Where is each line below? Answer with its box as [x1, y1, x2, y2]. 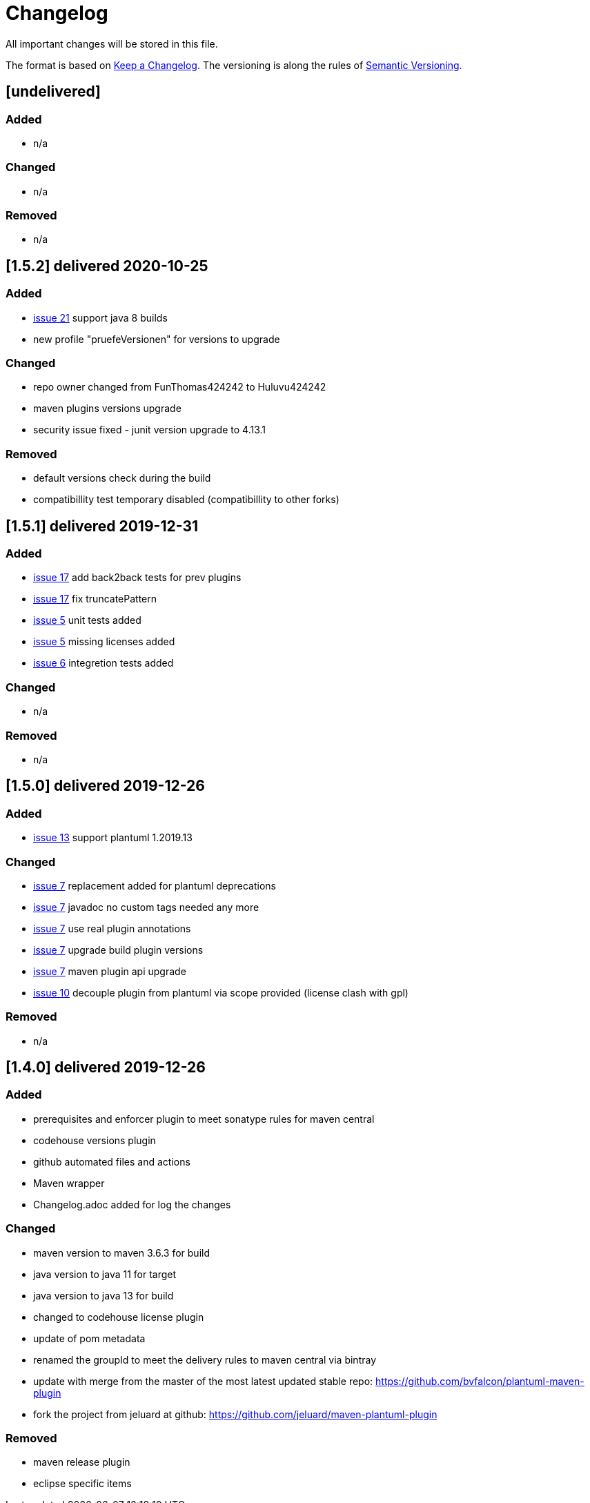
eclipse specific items [33, 1477, 132, 1490]
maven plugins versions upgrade [33, 402, 181, 415]
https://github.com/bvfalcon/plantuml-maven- [375, 1375, 584, 1387]
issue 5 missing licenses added [33, 636, 175, 648]
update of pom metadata [33, 1332, 146, 1344]
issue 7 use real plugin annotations [33, 922, 191, 934]
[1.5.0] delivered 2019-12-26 [6, 777, 205, 795]
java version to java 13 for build [33, 1289, 174, 1301]
